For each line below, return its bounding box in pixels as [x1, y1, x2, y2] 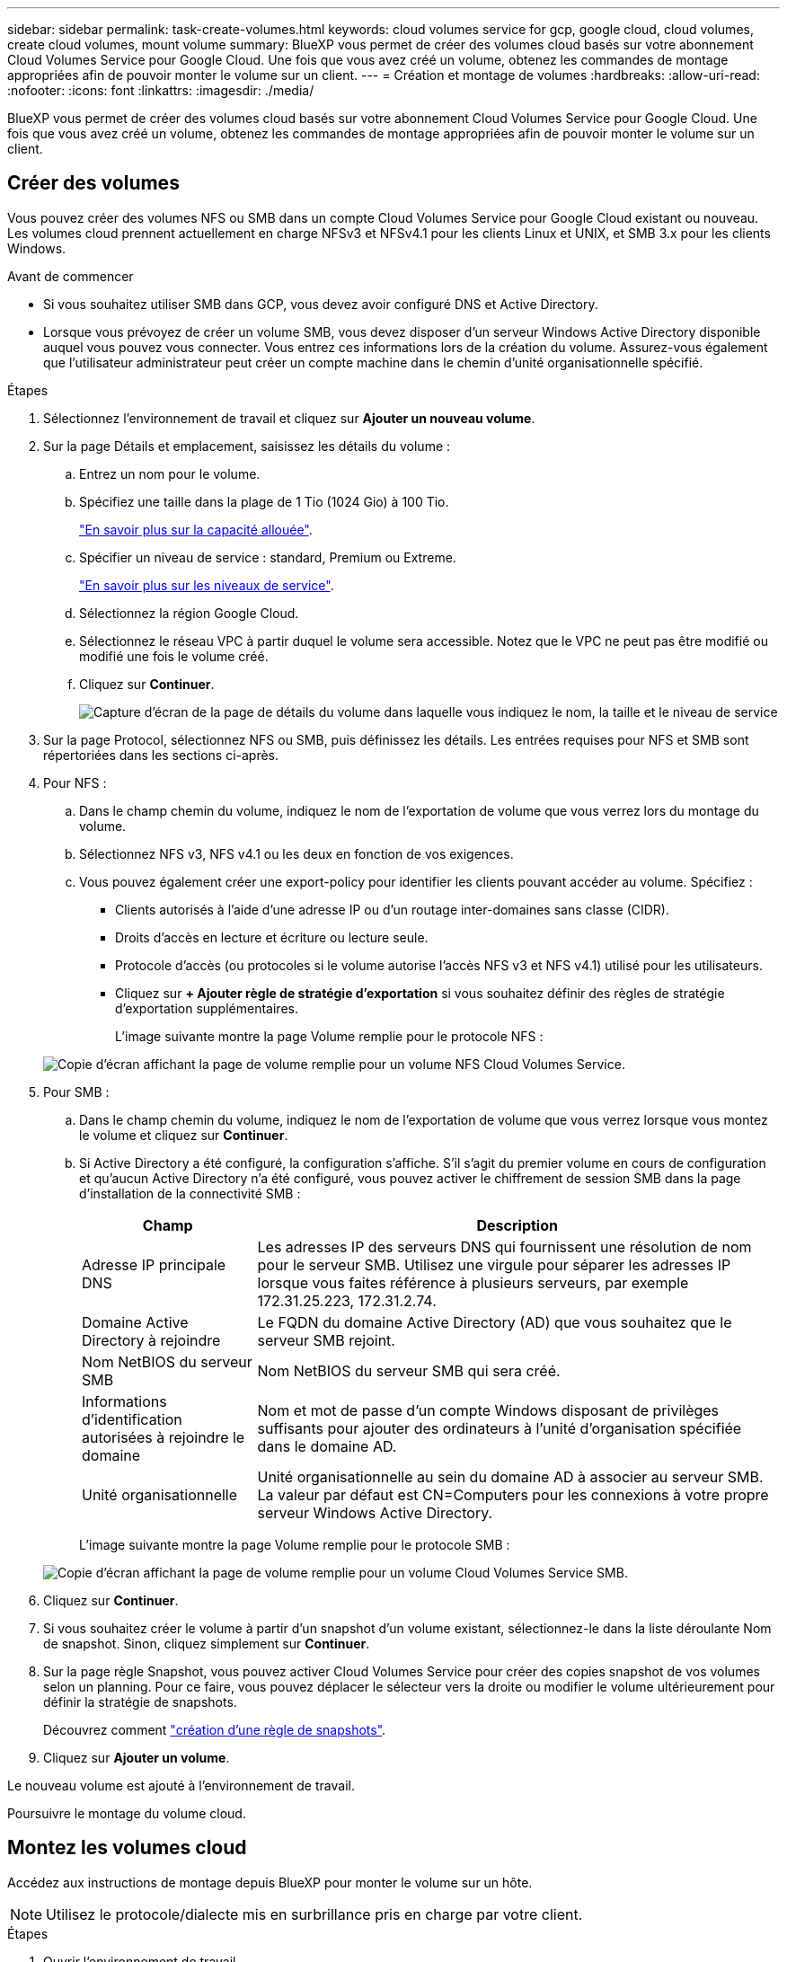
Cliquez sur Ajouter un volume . [43, 1749, 230, 1765]
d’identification [82, 1410, 182, 1428]
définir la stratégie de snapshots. [43, 1693, 237, 1710]
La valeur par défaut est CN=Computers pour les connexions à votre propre [257, 1485, 769, 1504]
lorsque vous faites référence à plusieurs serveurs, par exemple [257, 1273, 689, 1292]
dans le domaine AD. [257, 1436, 397, 1455]
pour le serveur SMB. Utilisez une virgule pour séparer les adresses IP [257, 1255, 731, 1274]
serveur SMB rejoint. [257, 1330, 395, 1349]
